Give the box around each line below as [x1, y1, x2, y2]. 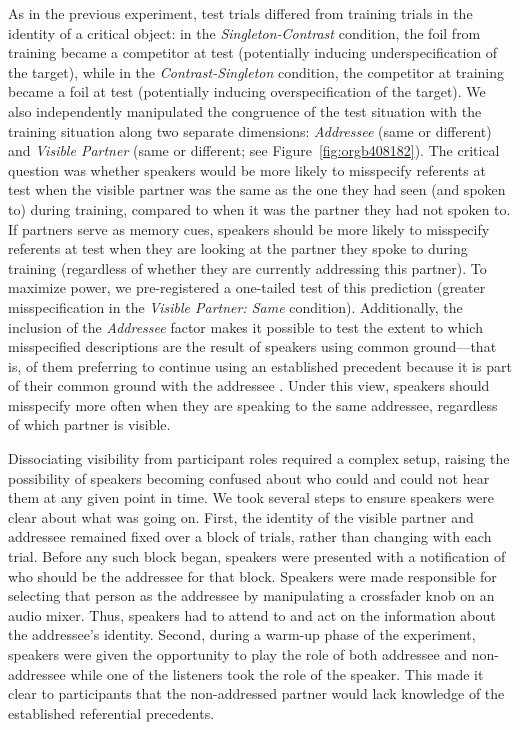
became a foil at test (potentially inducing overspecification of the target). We [8, 81, 486, 102]
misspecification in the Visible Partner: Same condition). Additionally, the [8, 296, 463, 317]
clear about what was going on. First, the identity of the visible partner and [8, 506, 474, 527]
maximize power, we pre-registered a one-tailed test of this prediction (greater [8, 277, 486, 298]
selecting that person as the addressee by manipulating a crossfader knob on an [8, 585, 495, 606]
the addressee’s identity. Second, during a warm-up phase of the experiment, [8, 624, 476, 645]
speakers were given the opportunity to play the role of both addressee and [8, 644, 468, 664]
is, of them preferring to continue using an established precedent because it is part [8, 355, 512, 376]
